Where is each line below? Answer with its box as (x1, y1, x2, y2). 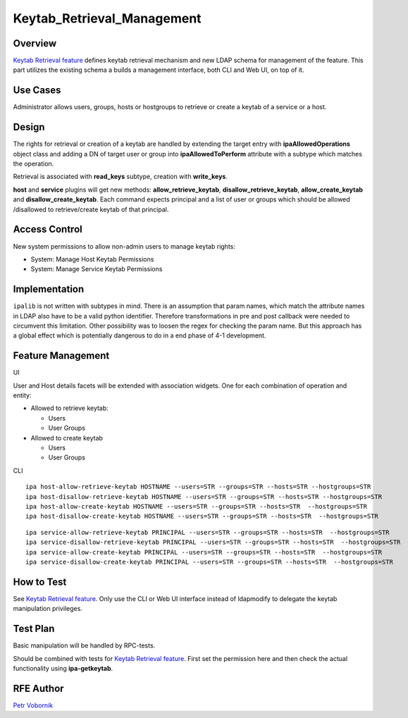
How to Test (13, 576, 67, 588)
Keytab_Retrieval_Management (13, 11, 202, 26)
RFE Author (13, 682, 64, 694)
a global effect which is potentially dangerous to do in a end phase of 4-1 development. (13, 331, 266, 340)
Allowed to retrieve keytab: (30, 404, 109, 412)
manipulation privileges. (13, 605, 82, 613)
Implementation (13, 283, 85, 295)
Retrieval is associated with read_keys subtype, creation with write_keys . (13, 173, 228, 181)
